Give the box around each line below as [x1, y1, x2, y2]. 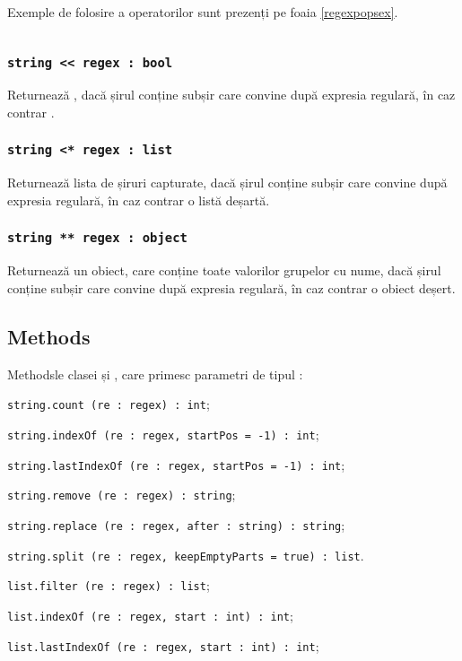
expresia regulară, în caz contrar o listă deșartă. [7, 190, 270, 209]
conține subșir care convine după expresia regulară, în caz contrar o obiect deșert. [7, 278, 456, 297]
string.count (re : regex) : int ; [7, 395, 210, 413]
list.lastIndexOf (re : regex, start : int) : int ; [7, 636, 319, 655]
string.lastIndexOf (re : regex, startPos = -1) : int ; [7, 455, 345, 474]
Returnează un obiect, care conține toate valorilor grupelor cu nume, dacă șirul [7, 261, 441, 280]
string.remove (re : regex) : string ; [7, 485, 236, 504]
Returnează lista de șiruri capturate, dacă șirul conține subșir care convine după [7, 173, 448, 192]
